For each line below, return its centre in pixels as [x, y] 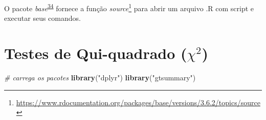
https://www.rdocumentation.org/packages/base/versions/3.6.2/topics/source [138, 102]
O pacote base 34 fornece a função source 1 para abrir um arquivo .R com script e [129, 7]
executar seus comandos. [42, 18]
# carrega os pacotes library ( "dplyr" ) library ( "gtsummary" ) [100, 77]
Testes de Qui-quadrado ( [96, 53]
